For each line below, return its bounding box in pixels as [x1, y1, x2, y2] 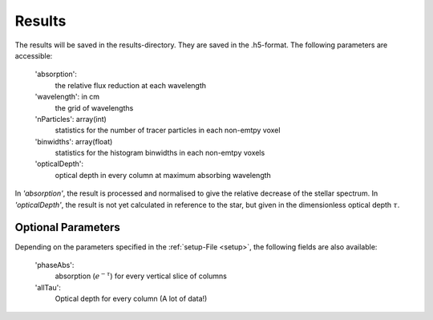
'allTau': [34, 282, 62, 292]
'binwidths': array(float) [34, 136, 113, 146]
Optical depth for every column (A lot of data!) [55, 294, 208, 304]
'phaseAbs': [34, 260, 75, 269]
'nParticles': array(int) [34, 114, 107, 124]
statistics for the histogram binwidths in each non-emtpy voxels [55, 148, 265, 158]
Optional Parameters [14, 221, 120, 234]
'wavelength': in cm [34, 92, 100, 102]
